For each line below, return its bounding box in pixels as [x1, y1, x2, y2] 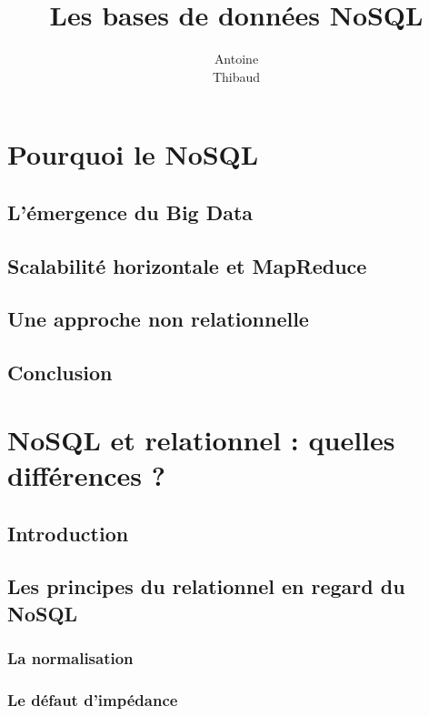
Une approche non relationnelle [7, 305, 309, 333]
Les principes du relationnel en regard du [7, 572, 405, 600]
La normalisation [7, 647, 134, 670]
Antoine [214, 49, 259, 68]
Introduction [7, 519, 129, 547]
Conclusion [7, 358, 113, 387]
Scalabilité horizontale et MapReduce [7, 251, 367, 279]
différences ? [7, 457, 165, 493]
